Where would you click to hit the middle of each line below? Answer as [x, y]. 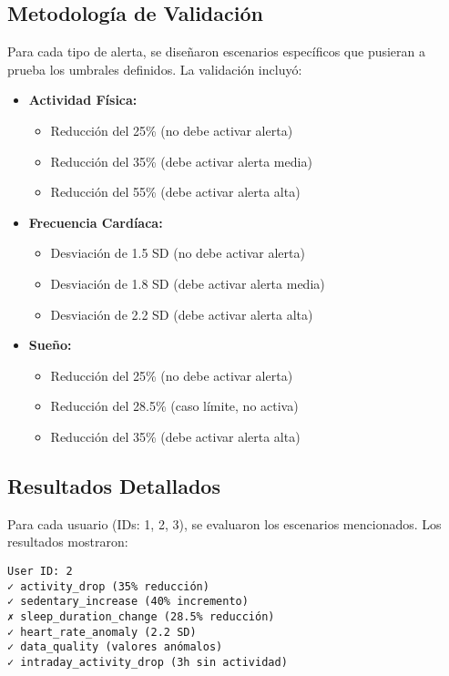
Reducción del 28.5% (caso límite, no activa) [174, 406]
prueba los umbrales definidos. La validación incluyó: [155, 69]
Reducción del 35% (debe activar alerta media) [181, 161]
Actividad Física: [83, 100]
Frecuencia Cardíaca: [96, 222]
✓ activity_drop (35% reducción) [108, 586]
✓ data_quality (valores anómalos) [115, 647]
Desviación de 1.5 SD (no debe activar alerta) [178, 253]
